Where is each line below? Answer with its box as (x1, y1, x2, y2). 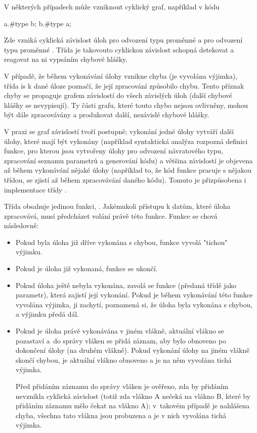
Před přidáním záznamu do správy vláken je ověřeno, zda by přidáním (15, 381, 229, 391)
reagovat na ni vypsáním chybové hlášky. (4, 54, 128, 64)
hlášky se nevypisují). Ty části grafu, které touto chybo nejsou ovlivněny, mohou (4, 99, 248, 110)
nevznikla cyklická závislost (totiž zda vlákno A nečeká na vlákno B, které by (15, 390, 251, 401)
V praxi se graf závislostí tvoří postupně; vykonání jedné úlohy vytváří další (4, 126, 234, 136)
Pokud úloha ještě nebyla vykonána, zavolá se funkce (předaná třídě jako (15, 280, 236, 290)
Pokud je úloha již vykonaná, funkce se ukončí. (15, 263, 158, 274)
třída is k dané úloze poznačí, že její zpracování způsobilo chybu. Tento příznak (4, 80, 244, 91)
